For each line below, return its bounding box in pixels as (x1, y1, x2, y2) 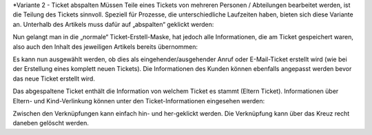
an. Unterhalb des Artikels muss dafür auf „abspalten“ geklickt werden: (12, 20, 214, 28)
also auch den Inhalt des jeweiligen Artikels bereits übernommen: (12, 42, 198, 51)
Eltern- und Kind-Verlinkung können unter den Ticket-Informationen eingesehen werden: (12, 96, 265, 105)
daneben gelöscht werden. (12, 119, 89, 127)
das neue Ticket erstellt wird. (12, 74, 96, 83)
